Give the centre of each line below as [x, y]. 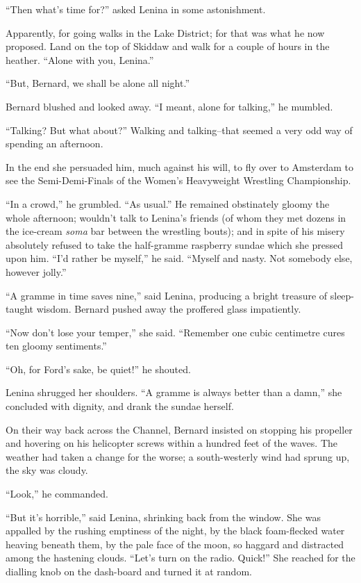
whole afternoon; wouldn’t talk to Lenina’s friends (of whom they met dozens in [176, 217]
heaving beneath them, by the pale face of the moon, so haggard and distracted [175, 544]
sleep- [342, 295]
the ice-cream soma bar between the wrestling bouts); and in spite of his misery [175, 231]
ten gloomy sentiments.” [56, 346]
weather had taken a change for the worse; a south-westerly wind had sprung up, [178, 456]
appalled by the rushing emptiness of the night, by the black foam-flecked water [175, 531]
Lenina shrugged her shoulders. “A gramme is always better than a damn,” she [174, 392]
